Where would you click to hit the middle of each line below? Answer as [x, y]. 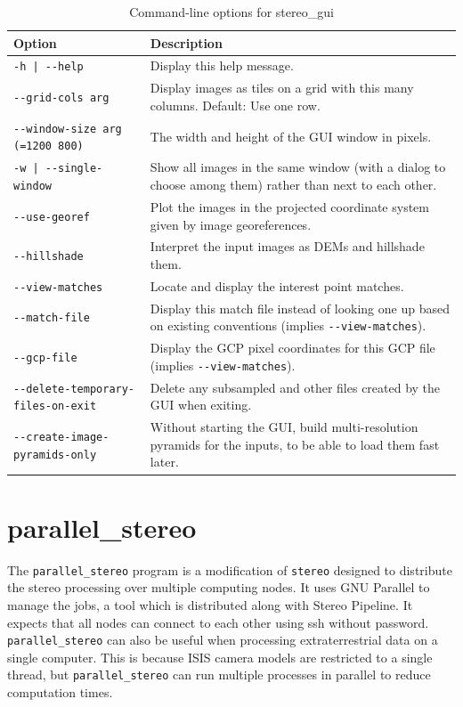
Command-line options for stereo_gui [231, 12]
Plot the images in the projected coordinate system [289, 206]
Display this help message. [222, 65]
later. [164, 462]
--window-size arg [68, 129]
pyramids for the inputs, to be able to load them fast [295, 444]
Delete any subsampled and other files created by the [295, 387]
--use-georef [52, 217]
